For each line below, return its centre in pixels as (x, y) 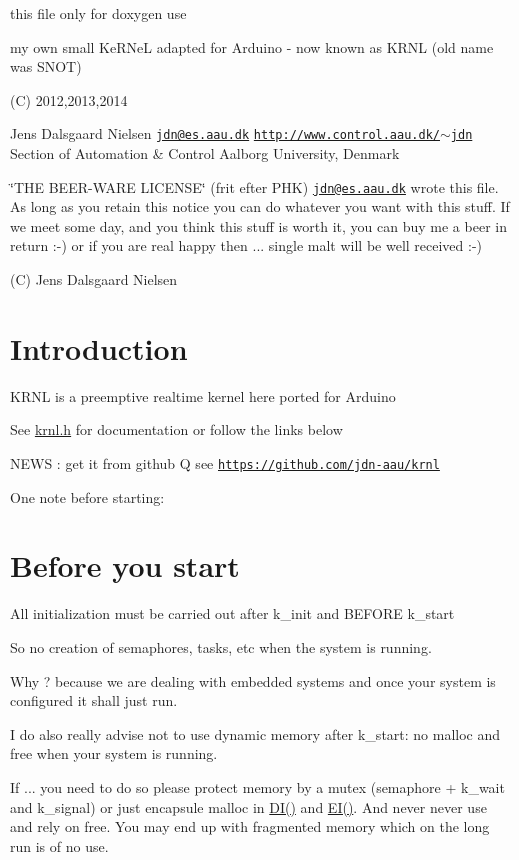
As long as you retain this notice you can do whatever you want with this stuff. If (260, 206)
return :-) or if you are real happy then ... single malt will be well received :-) (246, 245)
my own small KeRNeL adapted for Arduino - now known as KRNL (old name (252, 46)
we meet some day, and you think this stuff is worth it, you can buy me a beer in (258, 225)
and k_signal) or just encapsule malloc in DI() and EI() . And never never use (248, 806)
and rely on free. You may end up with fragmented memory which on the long (250, 826)
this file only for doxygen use (98, 13)
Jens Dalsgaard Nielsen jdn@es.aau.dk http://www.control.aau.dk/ (225, 133)
